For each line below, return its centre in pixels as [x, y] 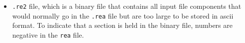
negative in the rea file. [48, 34]
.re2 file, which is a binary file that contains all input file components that [127, 6]
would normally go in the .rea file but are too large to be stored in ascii [123, 15]
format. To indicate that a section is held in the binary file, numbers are [122, 25]
